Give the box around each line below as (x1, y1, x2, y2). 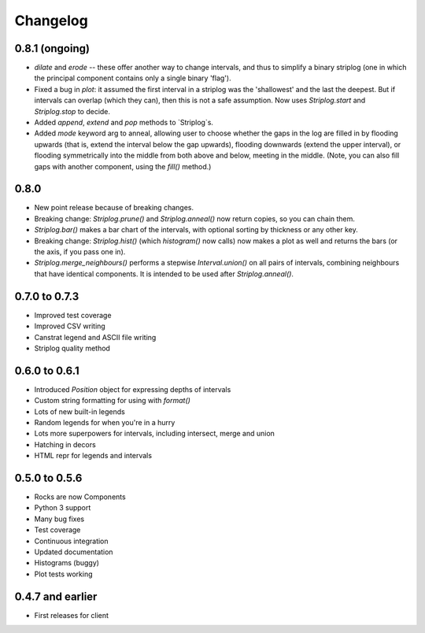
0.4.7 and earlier (14, 590, 98, 603)
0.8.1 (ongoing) (14, 42, 91, 55)
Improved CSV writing (34, 321, 105, 331)
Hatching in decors (34, 439, 96, 449)
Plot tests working (34, 569, 94, 579)
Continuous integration (34, 536, 109, 546)
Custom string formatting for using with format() (34, 396, 190, 405)
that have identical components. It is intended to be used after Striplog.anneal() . (34, 268, 294, 279)
